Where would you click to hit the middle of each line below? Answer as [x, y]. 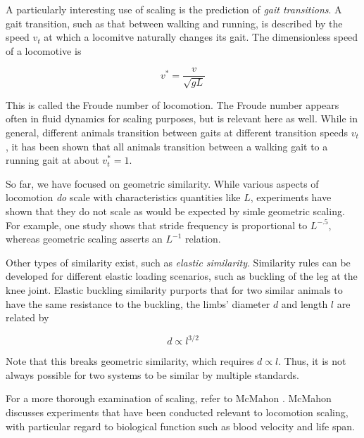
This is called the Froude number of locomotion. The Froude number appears [172, 104]
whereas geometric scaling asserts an [84, 239]
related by [27, 317]
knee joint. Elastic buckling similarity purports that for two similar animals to [174, 289]
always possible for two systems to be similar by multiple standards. [152, 374]
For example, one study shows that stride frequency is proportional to [157, 225]
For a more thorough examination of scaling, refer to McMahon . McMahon [169, 398]
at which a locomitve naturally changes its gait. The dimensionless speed [201, 37]
